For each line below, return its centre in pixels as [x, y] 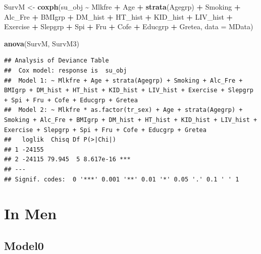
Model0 [24, 245]
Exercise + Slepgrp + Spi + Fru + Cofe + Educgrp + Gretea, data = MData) [129, 26]
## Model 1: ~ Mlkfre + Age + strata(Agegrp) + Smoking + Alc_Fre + [123, 80]
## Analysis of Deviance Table [57, 61]
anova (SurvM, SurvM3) [42, 43]
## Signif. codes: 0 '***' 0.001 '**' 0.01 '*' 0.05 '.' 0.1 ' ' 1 [122, 179]
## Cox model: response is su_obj [66, 70]
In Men [31, 213]
